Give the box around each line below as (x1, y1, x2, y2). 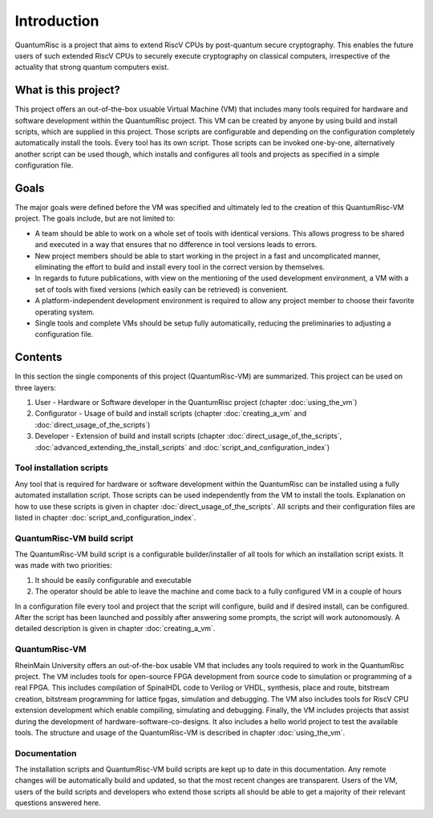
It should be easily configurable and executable (34, 575, 192, 585)
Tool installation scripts (14, 462, 108, 473)
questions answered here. (14, 798, 101, 808)
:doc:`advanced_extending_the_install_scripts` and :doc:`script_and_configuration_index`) (34, 442, 330, 452)
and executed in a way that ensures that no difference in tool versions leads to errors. (34, 240, 318, 249)
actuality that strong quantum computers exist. (14, 63, 170, 72)
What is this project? (14, 83, 120, 97)
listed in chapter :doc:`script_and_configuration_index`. (14, 512, 196, 522)
